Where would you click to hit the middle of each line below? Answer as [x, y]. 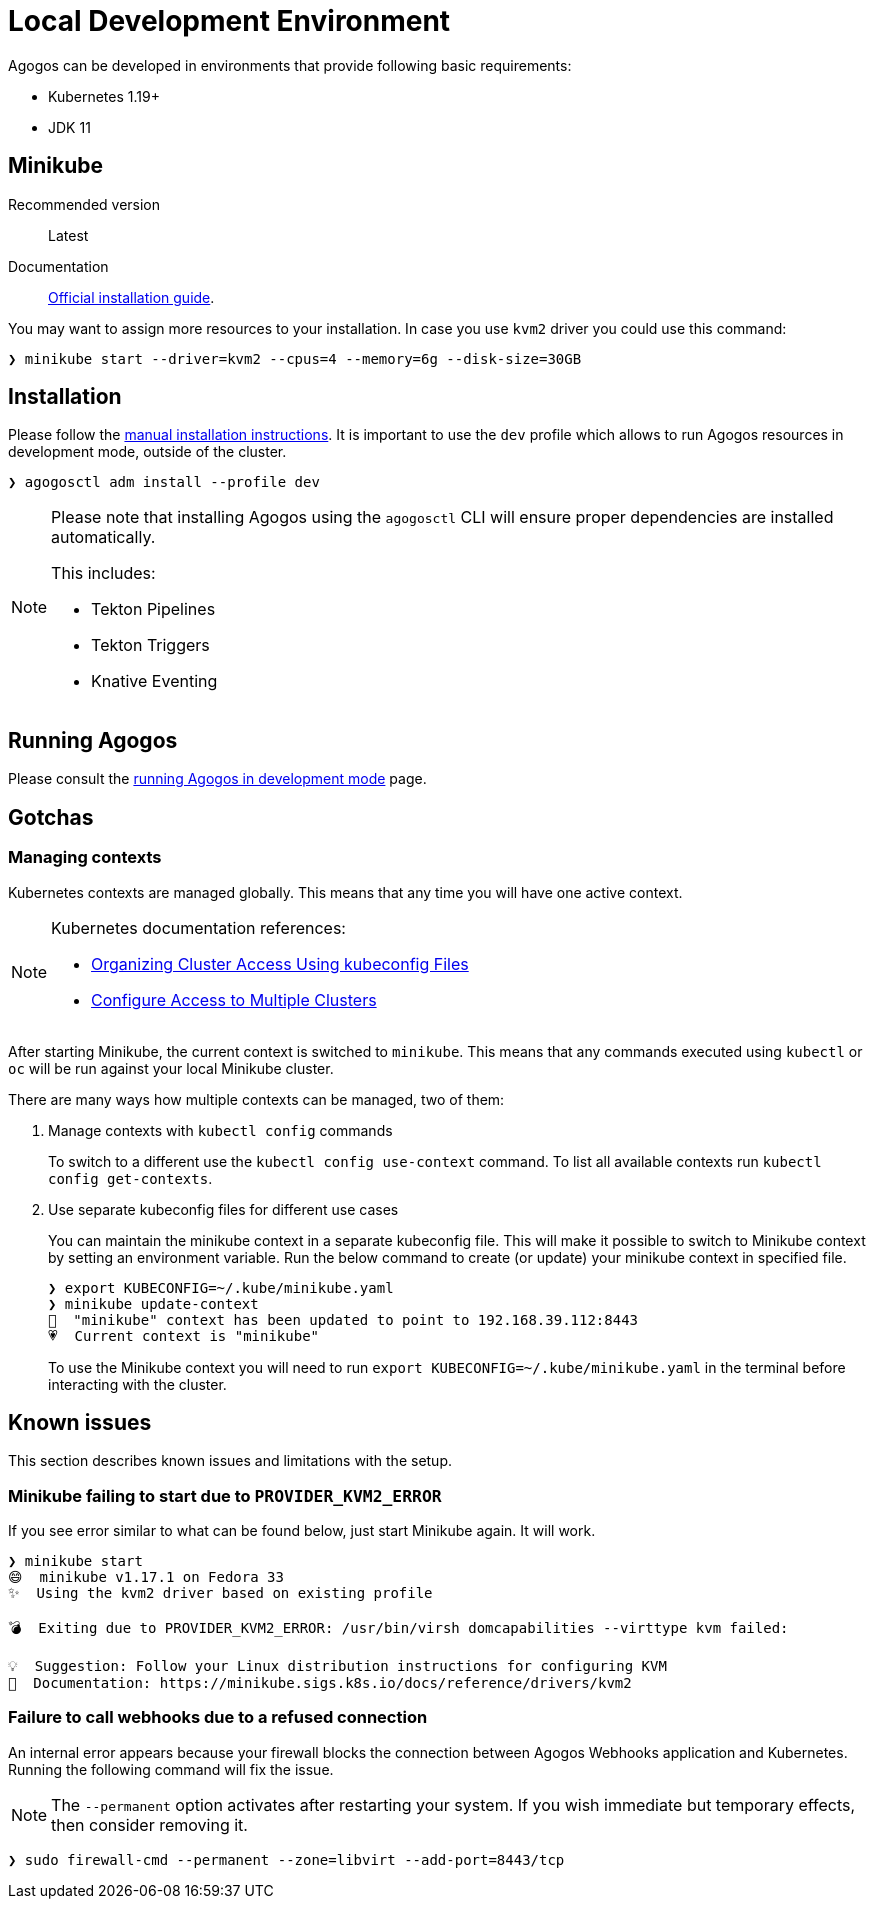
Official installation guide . [131, 297]
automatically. [103, 537]
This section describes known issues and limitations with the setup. [230, 1461]
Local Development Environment [229, 21]
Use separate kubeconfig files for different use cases [223, 1209]
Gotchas [51, 817]
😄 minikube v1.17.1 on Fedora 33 [146, 1577]
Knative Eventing [154, 681]
